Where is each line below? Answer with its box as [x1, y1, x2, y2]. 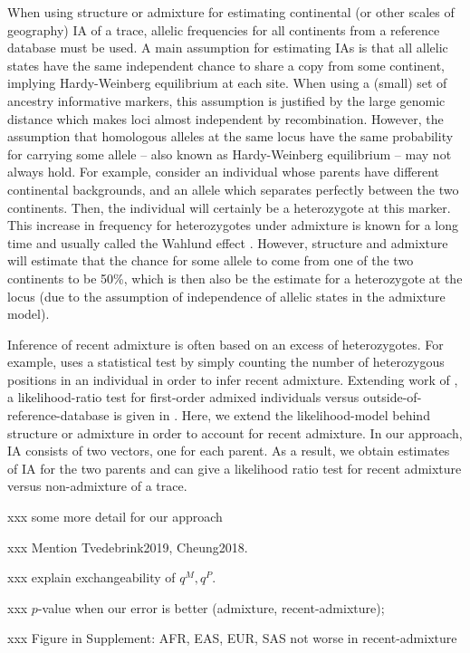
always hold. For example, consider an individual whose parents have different [7, 162, 440, 181]
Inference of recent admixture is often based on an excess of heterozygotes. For [7, 334, 444, 353]
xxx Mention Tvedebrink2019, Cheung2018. [7, 537, 248, 556]
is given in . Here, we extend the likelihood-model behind [113, 406, 430, 425]
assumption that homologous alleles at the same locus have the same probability [7, 127, 454, 146]
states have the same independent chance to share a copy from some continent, [7, 55, 445, 74]
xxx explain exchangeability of [7, 568, 176, 587]
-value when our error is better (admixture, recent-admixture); [37, 598, 385, 617]
